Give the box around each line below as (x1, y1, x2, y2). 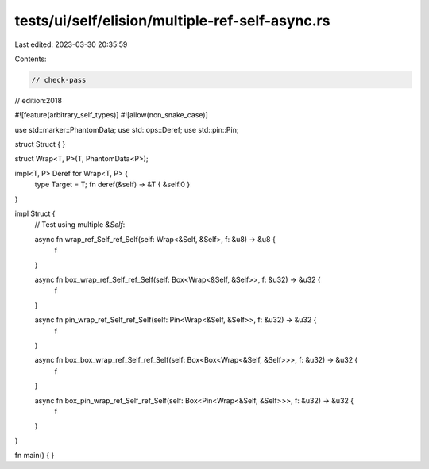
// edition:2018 (14, 95, 63, 105)
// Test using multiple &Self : (34, 220, 126, 229)
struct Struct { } (14, 140, 66, 149)
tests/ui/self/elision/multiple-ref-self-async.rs (14, 12, 330, 29)
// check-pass (31, 75, 87, 84)
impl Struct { (14, 209, 56, 218)
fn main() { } (14, 451, 55, 460)
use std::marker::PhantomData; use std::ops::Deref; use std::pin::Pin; (14, 125, 239, 134)
